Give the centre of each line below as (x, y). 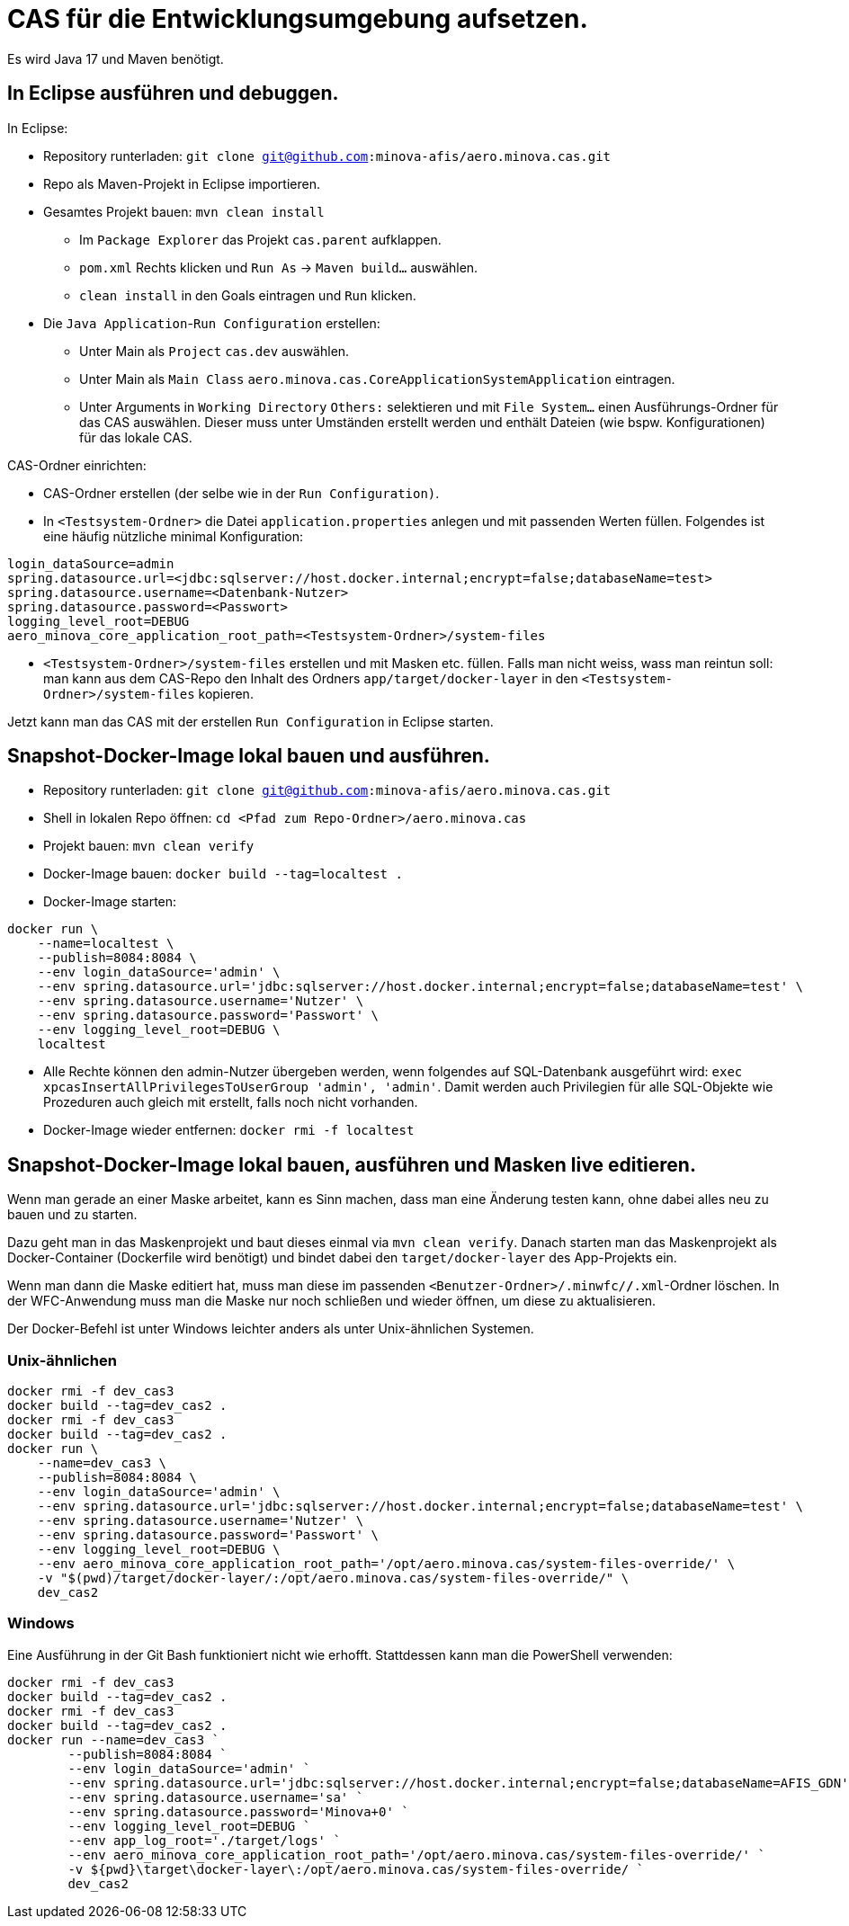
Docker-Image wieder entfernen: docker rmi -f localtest (229, 1130)
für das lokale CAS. (136, 437)
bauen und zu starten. (72, 1215)
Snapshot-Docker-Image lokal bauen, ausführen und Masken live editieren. (352, 1164)
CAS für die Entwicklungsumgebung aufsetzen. (298, 19)
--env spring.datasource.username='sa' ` (216, 1797)
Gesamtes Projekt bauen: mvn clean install (184, 211)
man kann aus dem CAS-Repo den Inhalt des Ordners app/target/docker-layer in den (311, 678)
